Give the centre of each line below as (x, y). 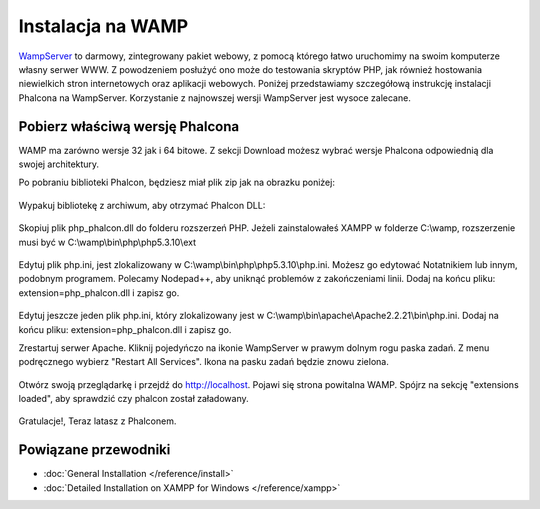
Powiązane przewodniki (94, 450)
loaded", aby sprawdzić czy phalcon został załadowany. (133, 399)
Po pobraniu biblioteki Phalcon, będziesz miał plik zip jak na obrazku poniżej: (176, 182)
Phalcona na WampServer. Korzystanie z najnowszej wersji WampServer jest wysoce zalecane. (215, 97)
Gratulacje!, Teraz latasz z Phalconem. (97, 421)
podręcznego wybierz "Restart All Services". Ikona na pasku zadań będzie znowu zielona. (203, 362)
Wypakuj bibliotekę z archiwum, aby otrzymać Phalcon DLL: (142, 205)
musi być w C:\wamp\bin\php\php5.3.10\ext (107, 242)
